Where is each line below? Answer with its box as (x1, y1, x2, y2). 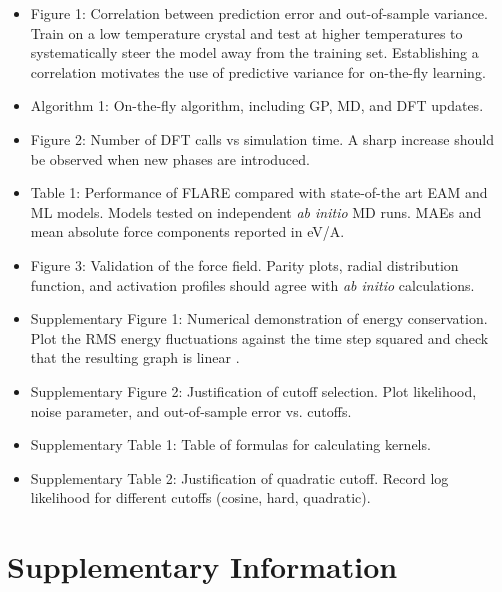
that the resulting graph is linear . (30, 347, 240, 368)
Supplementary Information (7, 546, 398, 587)
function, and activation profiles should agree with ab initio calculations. (30, 274, 475, 295)
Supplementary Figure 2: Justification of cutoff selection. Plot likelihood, (30, 380, 477, 401)
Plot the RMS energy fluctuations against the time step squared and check (30, 327, 489, 348)
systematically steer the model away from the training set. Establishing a (30, 42, 479, 63)
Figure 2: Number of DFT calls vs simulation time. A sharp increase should (30, 128, 494, 149)
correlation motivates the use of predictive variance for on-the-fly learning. (30, 61, 486, 82)
